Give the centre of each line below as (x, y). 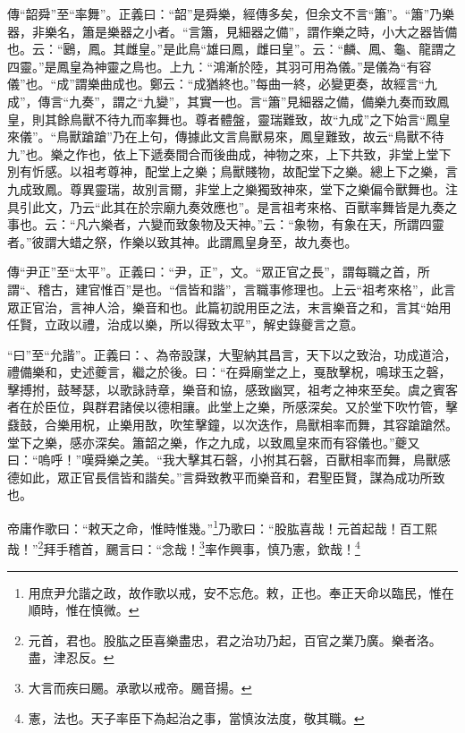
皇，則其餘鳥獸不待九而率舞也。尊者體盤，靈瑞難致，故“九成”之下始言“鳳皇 (229, 119)
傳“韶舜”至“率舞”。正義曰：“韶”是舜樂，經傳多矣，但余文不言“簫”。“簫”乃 (225, 13)
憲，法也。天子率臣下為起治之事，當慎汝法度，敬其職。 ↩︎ (196, 717)
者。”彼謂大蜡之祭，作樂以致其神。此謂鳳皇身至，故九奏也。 (182, 241)
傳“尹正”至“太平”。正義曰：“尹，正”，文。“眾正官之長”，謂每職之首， (212, 272)
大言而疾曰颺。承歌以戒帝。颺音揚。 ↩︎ (140, 687)
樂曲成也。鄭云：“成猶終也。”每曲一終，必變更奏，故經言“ (256, 84)
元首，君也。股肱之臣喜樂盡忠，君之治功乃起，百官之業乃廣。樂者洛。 (235, 639)
